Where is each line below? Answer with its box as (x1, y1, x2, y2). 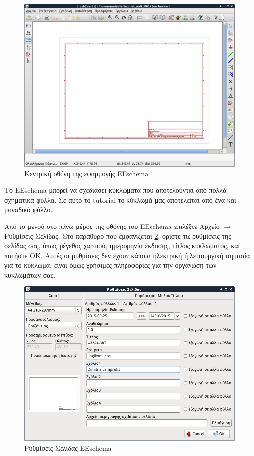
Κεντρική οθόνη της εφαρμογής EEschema (24, 168, 149, 178)
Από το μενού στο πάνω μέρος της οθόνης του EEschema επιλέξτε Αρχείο (4, 221, 220, 231)
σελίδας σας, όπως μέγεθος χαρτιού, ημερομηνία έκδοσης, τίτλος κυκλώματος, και (4, 240, 240, 251)
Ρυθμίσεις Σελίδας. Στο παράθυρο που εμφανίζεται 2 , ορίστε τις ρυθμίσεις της (4, 230, 231, 241)
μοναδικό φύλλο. (4, 204, 53, 215)
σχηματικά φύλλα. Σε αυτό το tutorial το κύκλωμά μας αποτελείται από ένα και (4, 194, 236, 205)
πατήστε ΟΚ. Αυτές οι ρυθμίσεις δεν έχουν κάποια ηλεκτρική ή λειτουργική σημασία (4, 250, 250, 260)
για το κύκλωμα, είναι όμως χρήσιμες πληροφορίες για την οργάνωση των (4, 260, 217, 270)
